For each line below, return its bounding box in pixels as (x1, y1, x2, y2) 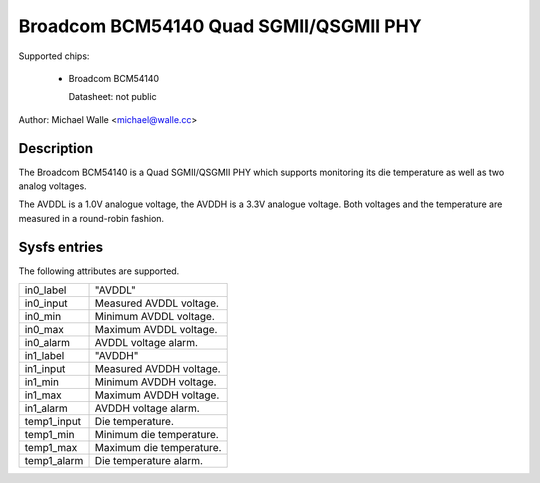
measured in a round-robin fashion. (18, 212, 165, 224)
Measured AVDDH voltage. (94, 362, 221, 376)
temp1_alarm (24, 454, 84, 468)
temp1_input (24, 415, 82, 429)
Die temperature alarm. (94, 454, 204, 468)
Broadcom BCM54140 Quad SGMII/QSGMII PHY (18, 15, 422, 37)
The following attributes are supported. (18, 265, 180, 277)
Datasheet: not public (68, 91, 157, 103)
